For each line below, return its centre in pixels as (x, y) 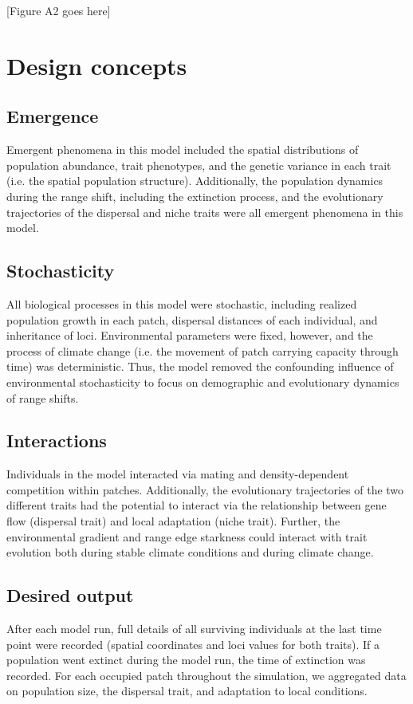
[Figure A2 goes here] (59, 10)
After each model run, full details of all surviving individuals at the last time (194, 629)
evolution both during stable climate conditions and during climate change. (190, 552)
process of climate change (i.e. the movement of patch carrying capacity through (203, 350)
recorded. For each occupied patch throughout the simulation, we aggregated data (206, 675)
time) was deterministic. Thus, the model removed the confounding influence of (200, 366)
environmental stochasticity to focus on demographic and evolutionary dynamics (203, 381)
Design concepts (97, 65)
